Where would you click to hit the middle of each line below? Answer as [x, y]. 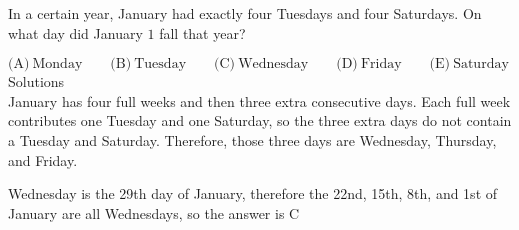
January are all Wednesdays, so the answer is [146, 212]
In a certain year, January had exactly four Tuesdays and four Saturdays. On [245, 13]
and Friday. [43, 159]
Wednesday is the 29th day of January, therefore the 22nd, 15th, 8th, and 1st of [253, 193]
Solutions [36, 81]
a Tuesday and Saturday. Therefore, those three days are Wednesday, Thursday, [252, 139]
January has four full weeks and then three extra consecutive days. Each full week [259, 100]
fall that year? [202, 32]
